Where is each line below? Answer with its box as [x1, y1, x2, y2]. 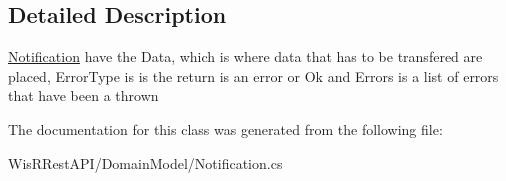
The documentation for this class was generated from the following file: [8, 118, 443, 139]
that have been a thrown [8, 85, 159, 106]
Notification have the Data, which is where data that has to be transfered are [8, 46, 483, 67]
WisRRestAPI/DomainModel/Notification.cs [8, 152, 283, 173]
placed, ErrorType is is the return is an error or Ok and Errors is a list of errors [8, 65, 499, 86]
